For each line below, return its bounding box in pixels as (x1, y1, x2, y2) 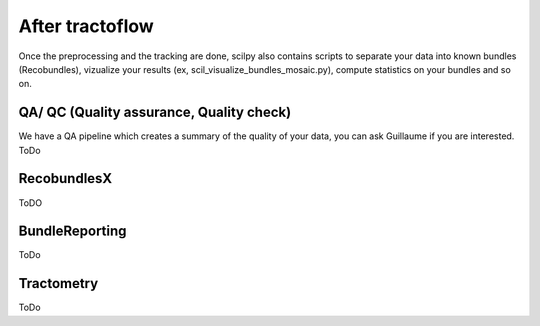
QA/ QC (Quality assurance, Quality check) (18, 104, 292, 121)
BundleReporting (18, 223, 127, 240)
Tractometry (18, 275, 99, 292)
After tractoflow (18, 15, 154, 37)
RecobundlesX (18, 170, 113, 187)
